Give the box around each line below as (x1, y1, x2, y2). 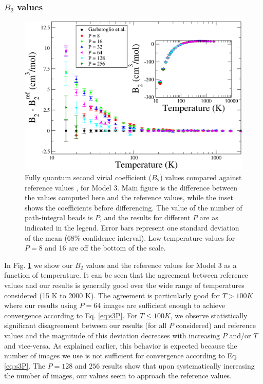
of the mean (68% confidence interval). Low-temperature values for (25, 232, 235, 243)
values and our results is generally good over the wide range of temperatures (4, 280, 245, 290)
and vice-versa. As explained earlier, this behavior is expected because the (4, 340, 237, 351)
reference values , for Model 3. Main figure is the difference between (25, 182, 238, 193)
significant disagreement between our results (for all (4, 320, 167, 331)
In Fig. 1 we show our (4, 259, 73, 270)
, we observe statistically (170, 310, 248, 320)
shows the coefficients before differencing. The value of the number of (25, 202, 242, 213)
